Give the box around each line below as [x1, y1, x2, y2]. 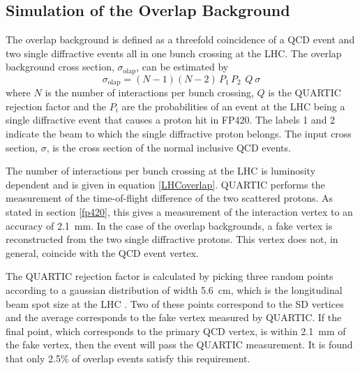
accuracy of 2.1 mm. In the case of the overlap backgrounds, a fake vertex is [6, 218, 333, 232]
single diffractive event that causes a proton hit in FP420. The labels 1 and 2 [6, 112, 336, 127]
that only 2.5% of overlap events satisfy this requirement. [6, 350, 250, 365]
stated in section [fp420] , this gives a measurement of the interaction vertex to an [6, 205, 353, 219]
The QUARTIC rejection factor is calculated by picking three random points [6, 269, 333, 283]
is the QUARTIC [268, 85, 341, 100]
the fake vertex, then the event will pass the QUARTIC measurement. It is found [6, 337, 353, 352]
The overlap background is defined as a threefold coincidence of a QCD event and [6, 32, 355, 47]
